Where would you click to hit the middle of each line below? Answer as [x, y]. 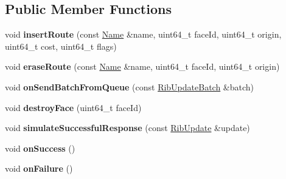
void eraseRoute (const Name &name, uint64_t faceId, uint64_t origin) [142, 66]
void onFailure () [39, 168]
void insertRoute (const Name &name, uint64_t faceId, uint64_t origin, [143, 34]
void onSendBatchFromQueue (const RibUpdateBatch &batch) [130, 86]
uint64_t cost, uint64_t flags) [61, 46]
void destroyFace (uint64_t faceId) [73, 107]
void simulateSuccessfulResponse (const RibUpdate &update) [127, 128]
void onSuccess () [40, 148]
